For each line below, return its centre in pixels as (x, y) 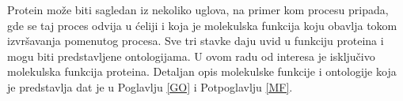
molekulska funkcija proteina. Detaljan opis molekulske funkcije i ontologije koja (202, 71)
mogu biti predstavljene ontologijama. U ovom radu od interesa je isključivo (191, 56)
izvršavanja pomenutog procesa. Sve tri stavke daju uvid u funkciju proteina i (196, 41)
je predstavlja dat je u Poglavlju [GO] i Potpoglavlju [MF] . (150, 86)
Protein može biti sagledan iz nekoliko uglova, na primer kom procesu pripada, (198, 9)
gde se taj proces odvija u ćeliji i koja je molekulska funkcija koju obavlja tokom (202, 25)
